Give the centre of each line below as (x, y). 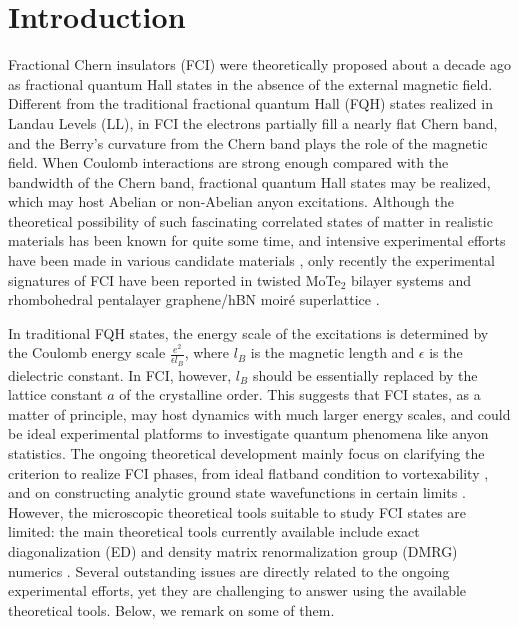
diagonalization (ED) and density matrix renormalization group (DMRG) (233, 551)
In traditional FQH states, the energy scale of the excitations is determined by (248, 332)
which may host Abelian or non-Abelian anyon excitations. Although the (231, 201)
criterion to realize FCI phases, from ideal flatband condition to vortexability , (248, 472)
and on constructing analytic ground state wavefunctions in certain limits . (237, 492)
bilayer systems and (411, 279)
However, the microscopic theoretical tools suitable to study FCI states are (237, 511)
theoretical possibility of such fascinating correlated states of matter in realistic (250, 220)
